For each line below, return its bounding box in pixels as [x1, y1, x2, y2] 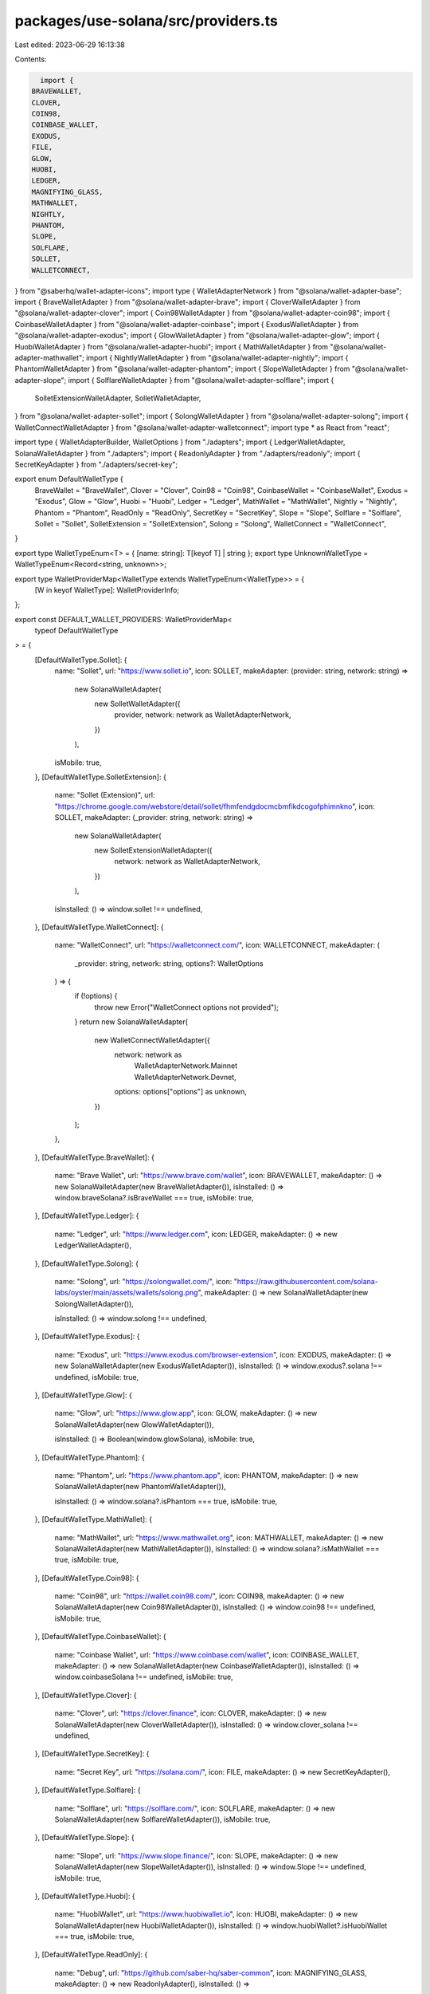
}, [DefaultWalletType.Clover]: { [34, 1690, 137, 1700]
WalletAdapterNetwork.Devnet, [134, 1072, 236, 1082]
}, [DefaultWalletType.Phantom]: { [34, 1452, 145, 1462]
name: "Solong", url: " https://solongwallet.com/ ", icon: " [54, 1276, 238, 1286]
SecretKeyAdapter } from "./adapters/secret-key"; [14, 459, 178, 470]
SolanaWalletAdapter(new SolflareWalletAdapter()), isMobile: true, [54, 1815, 271, 1824]
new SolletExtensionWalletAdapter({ [94, 845, 213, 855]
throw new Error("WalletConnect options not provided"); [94, 1002, 279, 1012]
